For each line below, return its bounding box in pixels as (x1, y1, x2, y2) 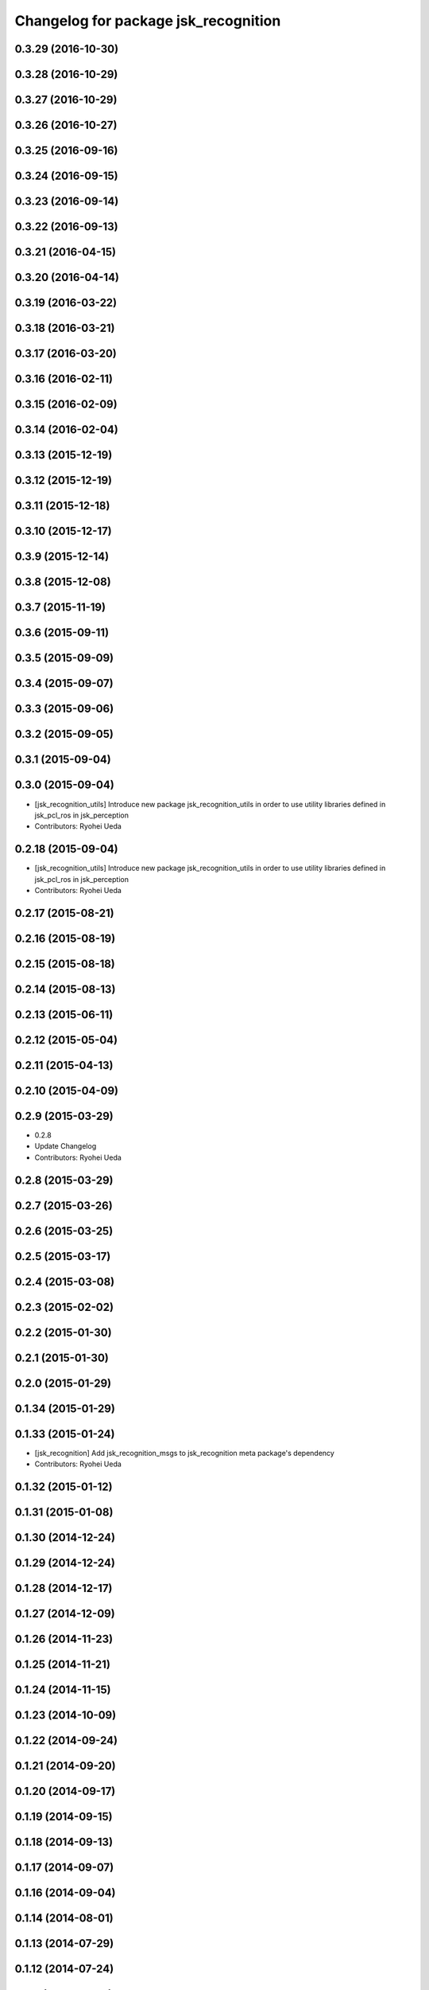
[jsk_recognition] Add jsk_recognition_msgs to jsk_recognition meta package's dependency (34, 1448, 335, 1457)
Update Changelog (34, 1141, 97, 1151)
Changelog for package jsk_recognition (14, 12, 281, 29)
